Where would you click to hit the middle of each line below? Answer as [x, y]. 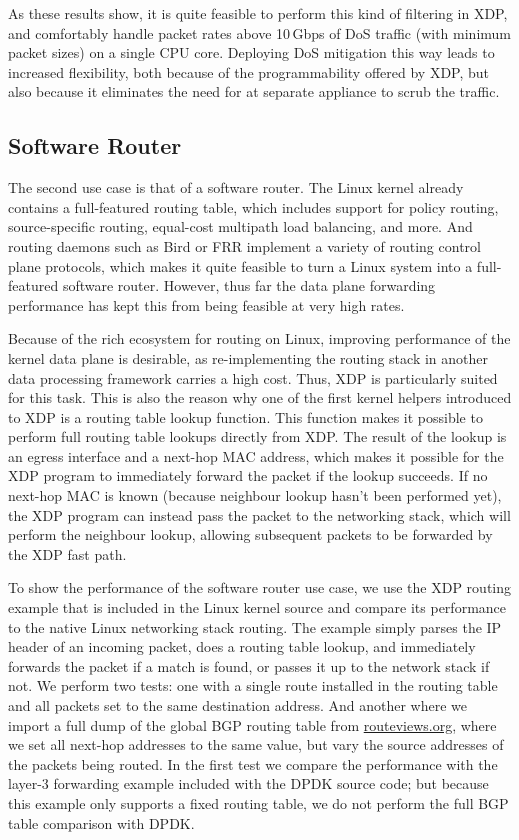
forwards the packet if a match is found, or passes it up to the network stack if [249, 665]
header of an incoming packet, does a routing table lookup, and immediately [242, 646]
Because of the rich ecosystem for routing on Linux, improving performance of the [259, 338]
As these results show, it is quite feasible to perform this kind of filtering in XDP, [258, 13]
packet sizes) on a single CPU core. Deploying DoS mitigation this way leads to [251, 52]
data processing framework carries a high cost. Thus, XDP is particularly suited [253, 377]
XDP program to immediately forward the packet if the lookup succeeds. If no [248, 475]
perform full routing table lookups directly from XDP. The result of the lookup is [257, 436]
